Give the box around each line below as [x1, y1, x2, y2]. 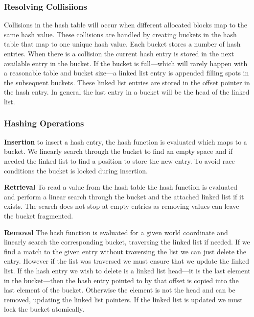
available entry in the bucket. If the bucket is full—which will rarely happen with [4, 58, 248, 68]
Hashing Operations [4, 117, 84, 129]
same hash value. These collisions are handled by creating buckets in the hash [4, 29, 237, 39]
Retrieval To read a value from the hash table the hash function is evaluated [4, 182, 238, 192]
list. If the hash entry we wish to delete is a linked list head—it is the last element [4, 265, 251, 275]
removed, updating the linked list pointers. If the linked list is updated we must [4, 294, 243, 304]
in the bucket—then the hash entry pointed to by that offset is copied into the [4, 275, 239, 285]
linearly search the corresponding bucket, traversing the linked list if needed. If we [4, 237, 250, 247]
